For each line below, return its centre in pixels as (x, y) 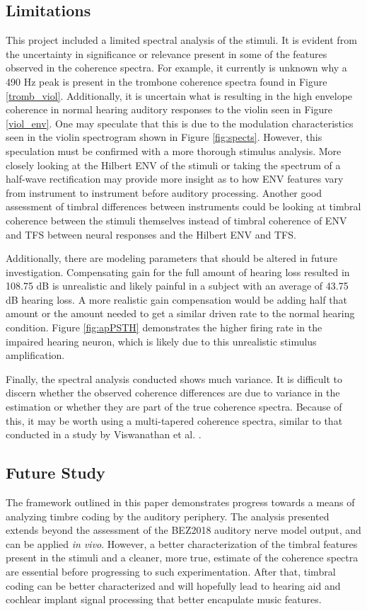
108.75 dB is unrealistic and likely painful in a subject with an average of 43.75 (177, 286)
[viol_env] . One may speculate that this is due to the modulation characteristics (180, 123)
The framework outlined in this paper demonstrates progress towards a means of (180, 502)
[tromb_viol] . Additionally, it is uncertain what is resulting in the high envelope (179, 95)
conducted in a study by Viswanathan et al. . (104, 434)
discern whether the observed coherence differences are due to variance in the (173, 393)
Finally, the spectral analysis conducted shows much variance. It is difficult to (174, 378)
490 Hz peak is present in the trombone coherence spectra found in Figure (167, 81)
